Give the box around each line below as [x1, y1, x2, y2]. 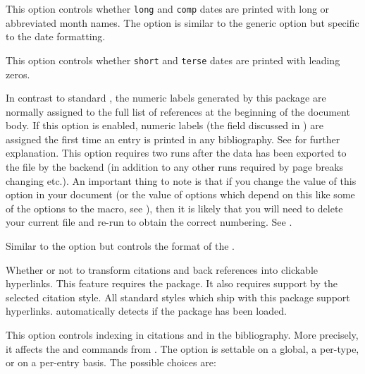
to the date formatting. [6, 29, 106, 44]
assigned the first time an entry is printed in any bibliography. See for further [6, 131, 340, 146]
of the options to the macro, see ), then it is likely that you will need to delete [6, 200, 343, 215]
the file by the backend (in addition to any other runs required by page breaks [6, 159, 344, 174]
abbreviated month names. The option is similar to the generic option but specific [6, 15, 359, 30]
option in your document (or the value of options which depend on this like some [6, 187, 355, 202]
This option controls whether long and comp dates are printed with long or [6, 1, 330, 16]
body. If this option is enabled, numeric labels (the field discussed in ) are [6, 118, 323, 133]
